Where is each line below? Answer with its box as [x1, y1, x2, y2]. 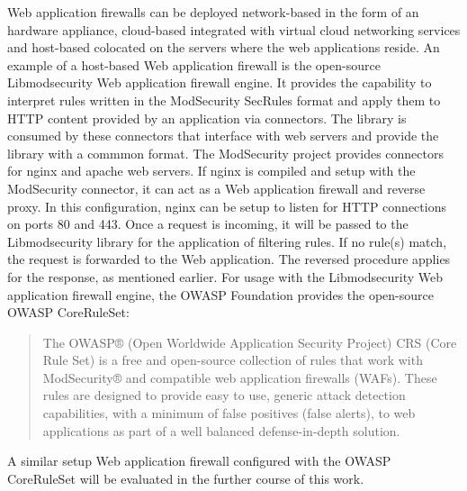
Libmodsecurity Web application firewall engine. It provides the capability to [7, 73, 432, 92]
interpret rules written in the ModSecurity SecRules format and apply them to [7, 90, 441, 109]
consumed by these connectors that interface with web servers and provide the [7, 126, 439, 145]
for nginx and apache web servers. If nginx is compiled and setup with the [7, 161, 416, 180]
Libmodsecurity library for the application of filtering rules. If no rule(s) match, [7, 232, 447, 250]
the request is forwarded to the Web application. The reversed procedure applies [7, 250, 451, 268]
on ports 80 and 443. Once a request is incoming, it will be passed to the [7, 214, 409, 233]
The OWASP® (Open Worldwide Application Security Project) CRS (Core [42, 332, 457, 351]
